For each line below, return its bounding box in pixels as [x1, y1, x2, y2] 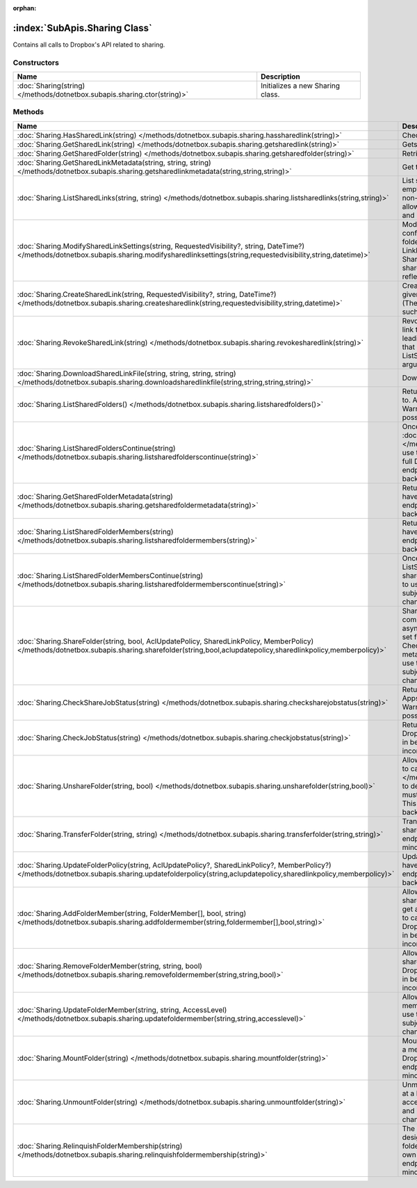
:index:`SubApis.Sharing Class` [13, 22, 152, 34]
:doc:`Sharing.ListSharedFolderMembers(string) [17, 527, 174, 536]
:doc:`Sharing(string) [17, 81, 85, 90]
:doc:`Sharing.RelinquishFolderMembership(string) [17, 1141, 183, 1150]
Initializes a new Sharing [261, 81, 341, 90]
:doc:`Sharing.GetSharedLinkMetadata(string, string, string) [17, 157, 211, 167]
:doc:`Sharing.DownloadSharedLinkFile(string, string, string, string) [17, 369, 236, 378]
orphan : [13, 4, 37, 12]
